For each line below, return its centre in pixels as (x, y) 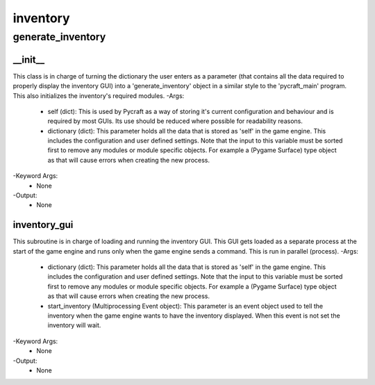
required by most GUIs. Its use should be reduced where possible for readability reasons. (175, 121)
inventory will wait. (74, 325)
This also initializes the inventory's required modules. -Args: (99, 96)
